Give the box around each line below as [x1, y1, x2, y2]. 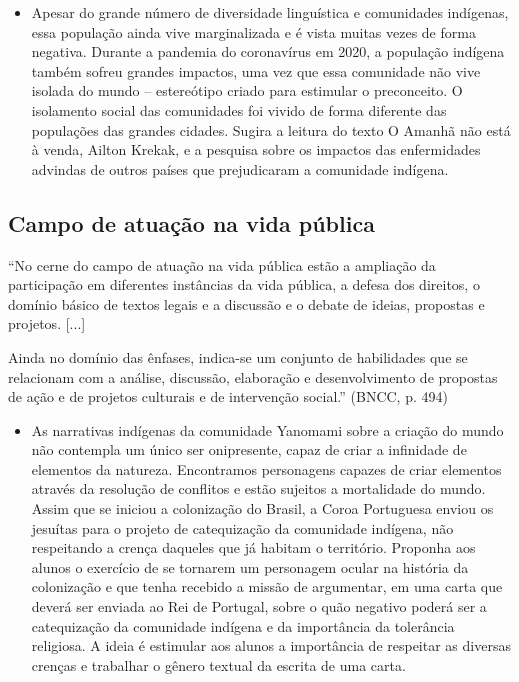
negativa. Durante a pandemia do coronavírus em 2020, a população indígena [31, 41, 505, 62]
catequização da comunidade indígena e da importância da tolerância [31, 615, 455, 636]
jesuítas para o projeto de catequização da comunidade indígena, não [31, 517, 454, 538]
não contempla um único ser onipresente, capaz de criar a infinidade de [31, 439, 467, 460]
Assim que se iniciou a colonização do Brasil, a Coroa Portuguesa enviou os [31, 498, 494, 519]
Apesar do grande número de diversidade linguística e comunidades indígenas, [31, 2, 509, 22]
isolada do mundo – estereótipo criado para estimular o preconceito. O [31, 80, 463, 101]
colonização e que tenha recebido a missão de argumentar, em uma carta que [31, 576, 503, 597]
